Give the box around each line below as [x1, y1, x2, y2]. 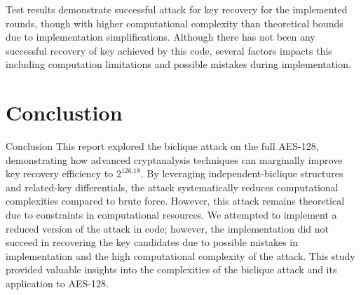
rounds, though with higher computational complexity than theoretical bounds [6, 15, 343, 30]
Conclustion [6, 98, 123, 127]
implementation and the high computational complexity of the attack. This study [6, 248, 355, 263]
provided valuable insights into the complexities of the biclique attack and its [6, 262, 337, 277]
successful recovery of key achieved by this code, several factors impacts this [6, 43, 332, 57]
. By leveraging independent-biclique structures [140, 166, 343, 181]
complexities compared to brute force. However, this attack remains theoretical [6, 193, 345, 208]
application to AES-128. [6, 276, 109, 291]
